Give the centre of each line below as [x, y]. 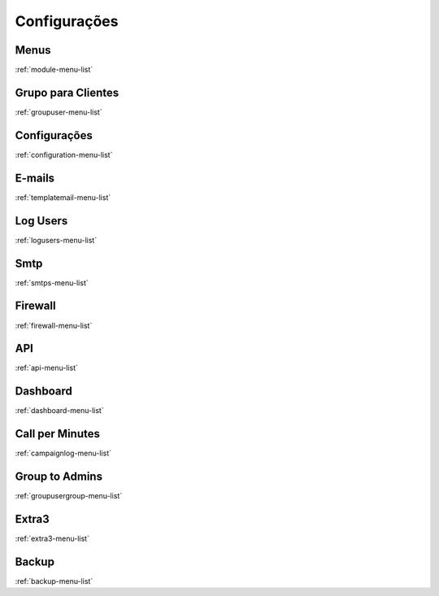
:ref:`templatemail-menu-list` [63, 197]
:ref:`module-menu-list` [54, 70]
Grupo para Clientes [67, 92]
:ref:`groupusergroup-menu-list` [69, 496]
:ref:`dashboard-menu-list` [60, 411]
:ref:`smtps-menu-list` [52, 283]
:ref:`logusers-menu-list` [56, 240]
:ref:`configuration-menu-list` [64, 154]
